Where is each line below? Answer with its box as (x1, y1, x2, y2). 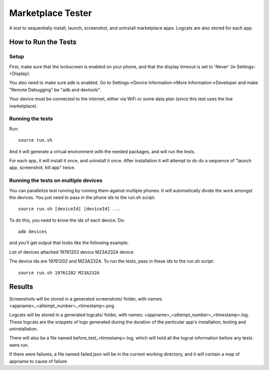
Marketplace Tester (9, 7, 92, 18)
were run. (9, 342, 29, 348)
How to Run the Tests (9, 38, 77, 46)
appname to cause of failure (9, 358, 67, 364)
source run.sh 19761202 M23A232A (18, 270, 100, 276)
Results (9, 283, 33, 291)
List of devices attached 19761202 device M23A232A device (9, 249, 134, 255)
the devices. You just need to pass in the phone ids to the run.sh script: (9, 194, 155, 200)
